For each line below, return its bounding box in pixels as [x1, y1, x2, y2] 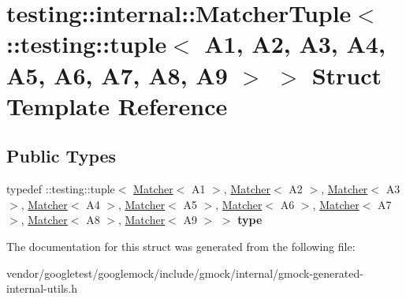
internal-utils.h [6, 280, 77, 297]
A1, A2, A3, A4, [204, 28, 386, 60]
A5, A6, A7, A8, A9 [6, 58, 228, 91]
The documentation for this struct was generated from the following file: [6, 237, 356, 254]
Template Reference [6, 89, 228, 121]
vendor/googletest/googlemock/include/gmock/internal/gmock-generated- [6, 264, 363, 281]
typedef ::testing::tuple [6, 181, 115, 197]
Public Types [6, 144, 117, 168]
